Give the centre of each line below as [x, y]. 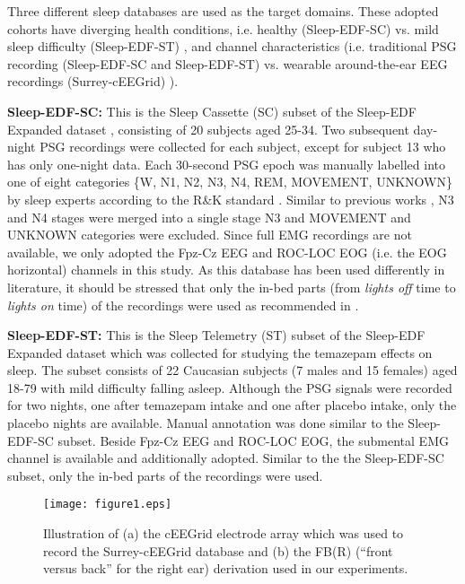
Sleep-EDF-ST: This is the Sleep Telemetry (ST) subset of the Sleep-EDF [216, 335]
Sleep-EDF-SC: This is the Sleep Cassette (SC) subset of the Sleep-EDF [212, 111]
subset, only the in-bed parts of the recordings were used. [165, 475]
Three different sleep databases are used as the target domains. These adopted [223, 11]
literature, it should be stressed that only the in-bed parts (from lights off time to [232, 287]
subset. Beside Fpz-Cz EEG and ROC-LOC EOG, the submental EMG [253, 440]
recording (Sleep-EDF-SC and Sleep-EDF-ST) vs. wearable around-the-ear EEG [228, 63]
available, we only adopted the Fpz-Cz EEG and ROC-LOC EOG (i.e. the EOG [227, 252]
